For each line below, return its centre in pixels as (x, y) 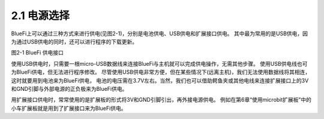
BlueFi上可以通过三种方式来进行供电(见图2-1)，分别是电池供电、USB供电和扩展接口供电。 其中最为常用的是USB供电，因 (160, 33)
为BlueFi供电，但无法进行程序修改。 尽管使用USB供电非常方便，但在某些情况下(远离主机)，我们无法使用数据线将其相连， (161, 72)
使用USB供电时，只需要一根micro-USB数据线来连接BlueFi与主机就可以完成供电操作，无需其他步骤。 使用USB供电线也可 (159, 63)
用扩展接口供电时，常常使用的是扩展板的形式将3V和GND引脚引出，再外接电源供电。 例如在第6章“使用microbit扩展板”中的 (161, 100)
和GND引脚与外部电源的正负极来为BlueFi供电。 (69, 89)
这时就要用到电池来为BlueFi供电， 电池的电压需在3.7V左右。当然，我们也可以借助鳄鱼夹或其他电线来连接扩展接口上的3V (160, 80)
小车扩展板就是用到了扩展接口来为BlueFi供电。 (69, 108)
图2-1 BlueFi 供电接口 (37, 53)
